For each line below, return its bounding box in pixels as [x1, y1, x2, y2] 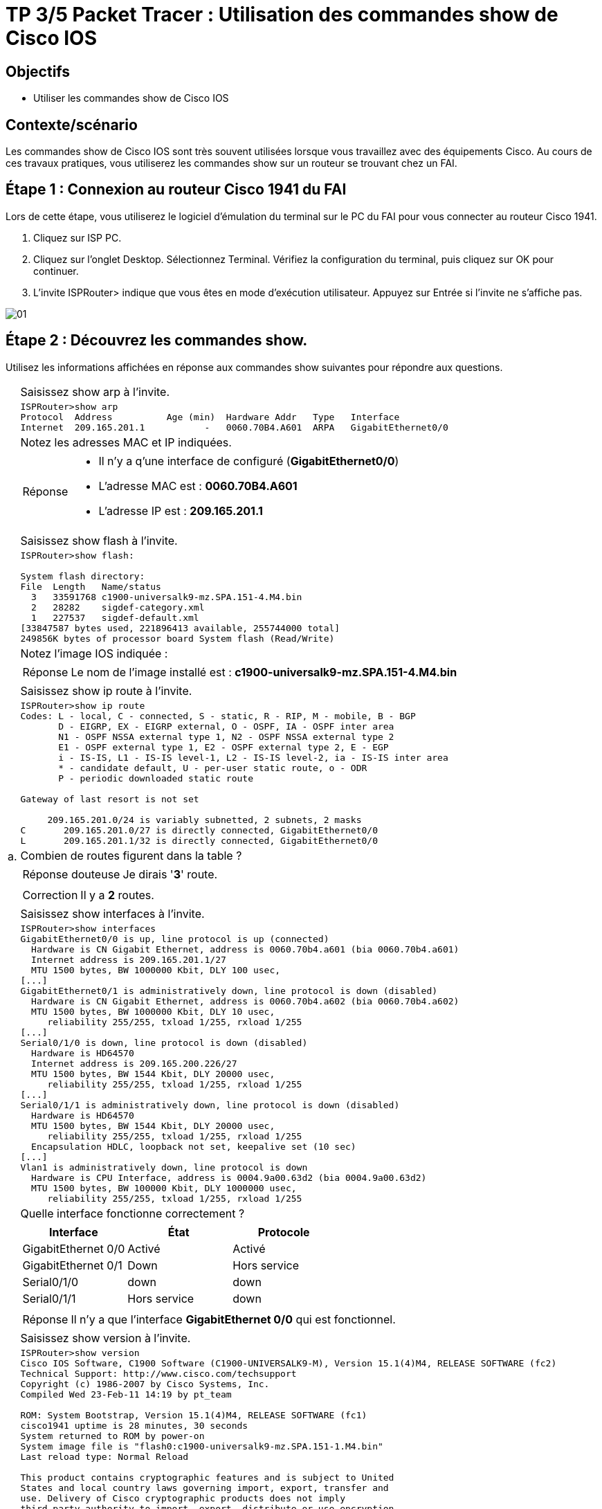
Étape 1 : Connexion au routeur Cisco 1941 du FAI [6, 181, 347, 199]
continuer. [33, 264, 79, 277]
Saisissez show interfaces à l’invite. [20, 906, 205, 921]
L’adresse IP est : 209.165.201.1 [98, 503, 263, 518]
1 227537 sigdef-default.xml [31, 612, 199, 623]
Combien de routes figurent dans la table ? [20, 848, 242, 862]
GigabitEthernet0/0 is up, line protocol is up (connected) [20, 933, 329, 944]
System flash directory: [20, 570, 145, 581]
